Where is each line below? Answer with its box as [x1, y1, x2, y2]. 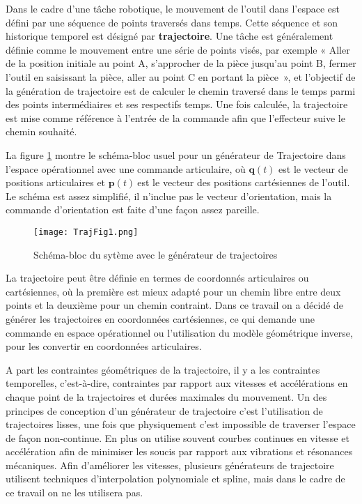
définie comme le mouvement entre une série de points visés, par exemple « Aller [6, 42, 350, 56]
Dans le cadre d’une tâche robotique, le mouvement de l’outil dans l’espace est [6, 1, 340, 15]
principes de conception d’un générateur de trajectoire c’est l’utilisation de [6, 403, 323, 418]
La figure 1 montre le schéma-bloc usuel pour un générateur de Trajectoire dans [6, 147, 346, 162]
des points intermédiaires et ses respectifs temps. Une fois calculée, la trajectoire [6, 97, 348, 112]
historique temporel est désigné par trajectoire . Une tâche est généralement [6, 29, 333, 43]
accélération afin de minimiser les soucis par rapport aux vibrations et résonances [6, 444, 353, 459]
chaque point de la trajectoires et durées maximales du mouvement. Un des [6, 389, 327, 404]
